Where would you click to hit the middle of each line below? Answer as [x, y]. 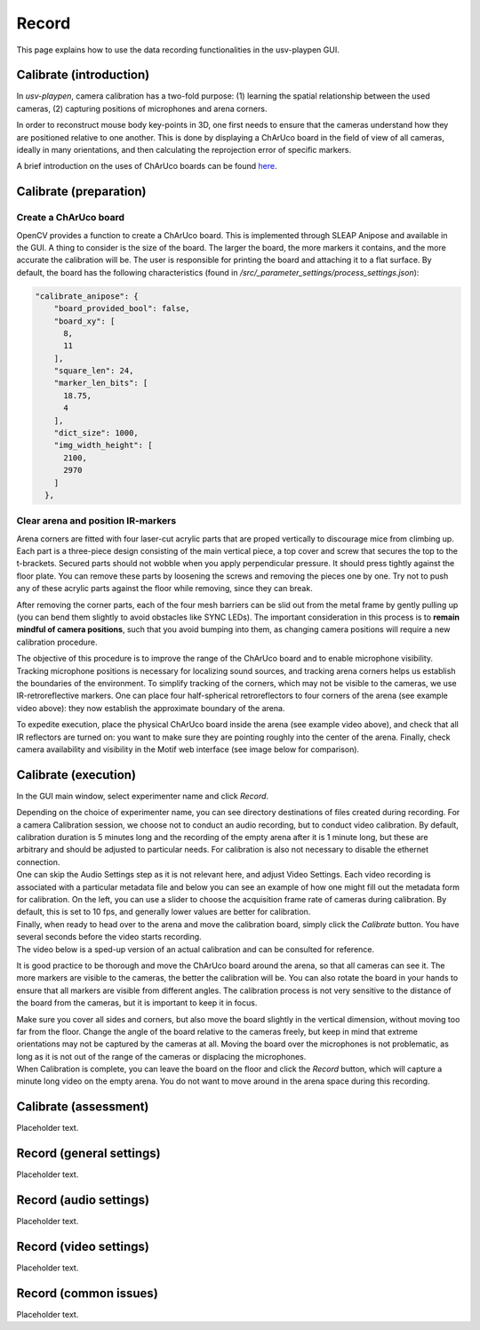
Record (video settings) [83, 1246]
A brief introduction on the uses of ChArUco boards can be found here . [147, 166]
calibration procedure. [57, 642]
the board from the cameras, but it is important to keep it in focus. [137, 1003]
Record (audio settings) [83, 1200]
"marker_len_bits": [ [101, 383]
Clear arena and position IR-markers [96, 521]
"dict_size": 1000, [96, 433]
